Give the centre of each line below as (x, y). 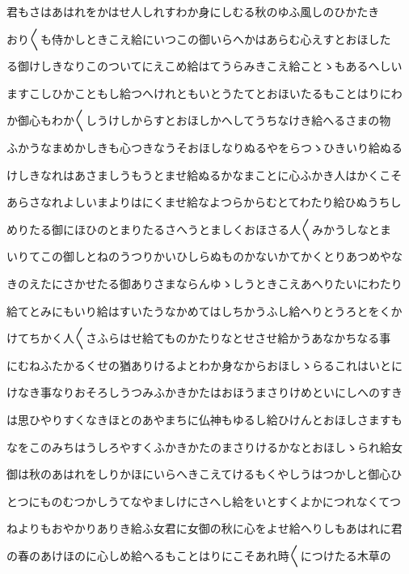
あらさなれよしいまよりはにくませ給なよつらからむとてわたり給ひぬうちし (204, 202)
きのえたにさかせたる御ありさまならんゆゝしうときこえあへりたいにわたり (204, 283)
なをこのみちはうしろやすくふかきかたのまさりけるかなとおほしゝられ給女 (204, 446)
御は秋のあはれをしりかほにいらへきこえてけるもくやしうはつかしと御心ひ (204, 474)
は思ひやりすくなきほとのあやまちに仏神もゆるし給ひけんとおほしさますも (204, 419)
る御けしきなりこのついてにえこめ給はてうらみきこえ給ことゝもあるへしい (204, 66)
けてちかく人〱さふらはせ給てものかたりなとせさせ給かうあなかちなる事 (199, 338)
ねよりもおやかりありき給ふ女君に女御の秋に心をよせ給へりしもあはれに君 (204, 528)
